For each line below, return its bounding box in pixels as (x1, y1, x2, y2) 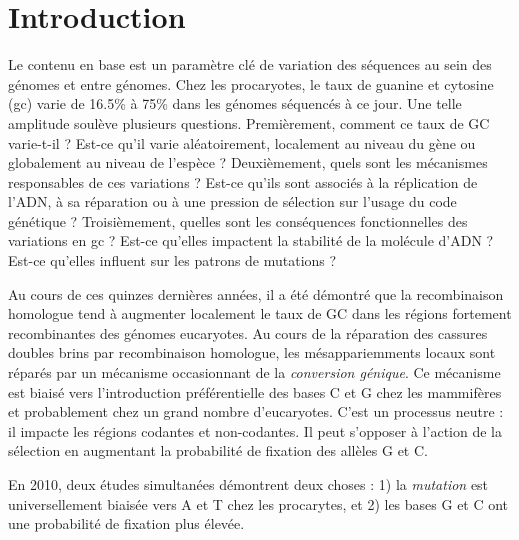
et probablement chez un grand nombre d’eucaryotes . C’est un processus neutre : (8, 401, 504, 422)
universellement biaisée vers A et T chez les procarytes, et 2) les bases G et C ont (8, 493, 509, 514)
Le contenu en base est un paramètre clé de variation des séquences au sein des (8, 54, 492, 75)
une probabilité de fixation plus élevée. (8, 513, 245, 534)
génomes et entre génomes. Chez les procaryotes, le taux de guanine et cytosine (8, 73, 494, 94)
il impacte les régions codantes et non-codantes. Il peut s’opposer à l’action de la (8, 420, 503, 441)
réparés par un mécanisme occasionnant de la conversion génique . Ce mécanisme (8, 362, 501, 383)
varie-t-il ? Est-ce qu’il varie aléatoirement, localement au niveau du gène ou (8, 132, 476, 153)
